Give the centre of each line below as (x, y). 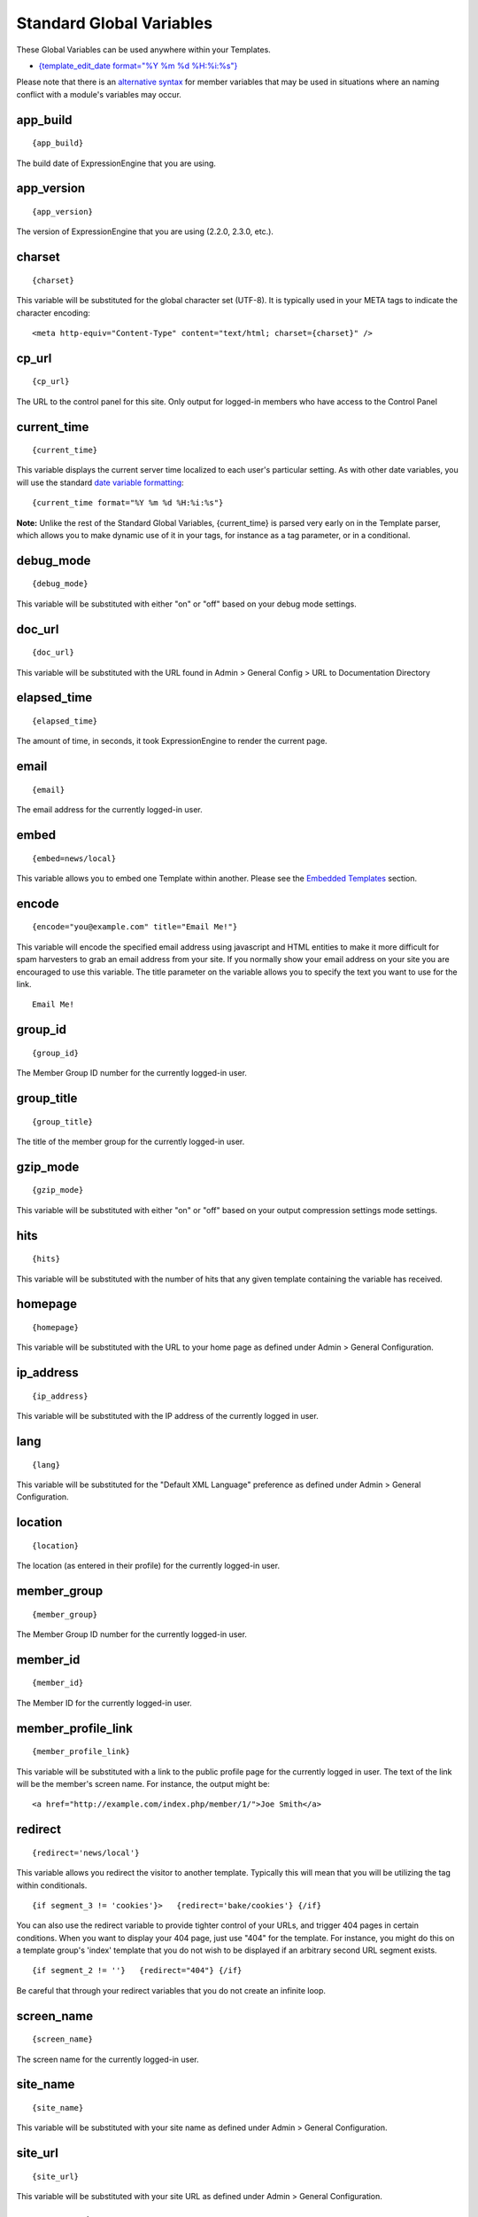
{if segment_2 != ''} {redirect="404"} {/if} (137, 1970)
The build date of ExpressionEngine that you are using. (116, 163)
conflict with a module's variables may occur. (99, 94)
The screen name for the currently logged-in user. (108, 2059)
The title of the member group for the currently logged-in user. (131, 1141)
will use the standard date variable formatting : (100, 482)
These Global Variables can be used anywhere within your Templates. (144, 50)
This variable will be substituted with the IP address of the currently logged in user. (167, 1416)
